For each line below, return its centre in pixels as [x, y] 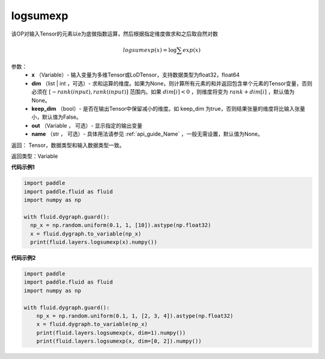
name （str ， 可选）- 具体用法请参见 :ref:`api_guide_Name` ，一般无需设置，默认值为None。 [147, 134]
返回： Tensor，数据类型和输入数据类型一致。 [68, 145]
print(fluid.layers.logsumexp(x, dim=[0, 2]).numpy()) [119, 341]
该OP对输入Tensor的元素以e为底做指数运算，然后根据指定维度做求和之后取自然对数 [115, 34]
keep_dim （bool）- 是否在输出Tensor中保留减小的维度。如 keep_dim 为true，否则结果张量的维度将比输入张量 [168, 109]
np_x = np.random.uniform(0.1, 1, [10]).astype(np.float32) [121, 225]
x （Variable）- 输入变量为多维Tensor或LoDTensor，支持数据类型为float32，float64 [136, 75]
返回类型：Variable [35, 156]
